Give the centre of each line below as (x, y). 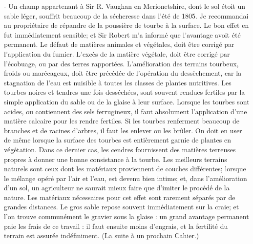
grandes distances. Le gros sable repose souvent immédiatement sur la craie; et (122, 207)
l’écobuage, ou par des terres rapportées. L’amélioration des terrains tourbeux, (121, 63)
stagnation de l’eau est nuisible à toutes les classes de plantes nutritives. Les (118, 82)
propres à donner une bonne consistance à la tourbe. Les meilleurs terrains (116, 159)
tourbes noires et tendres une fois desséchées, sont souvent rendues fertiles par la (125, 92)
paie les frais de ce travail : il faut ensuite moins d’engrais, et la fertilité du (116, 226)
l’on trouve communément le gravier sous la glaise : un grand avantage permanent (126, 216)
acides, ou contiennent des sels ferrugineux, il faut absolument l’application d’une (126, 111)
